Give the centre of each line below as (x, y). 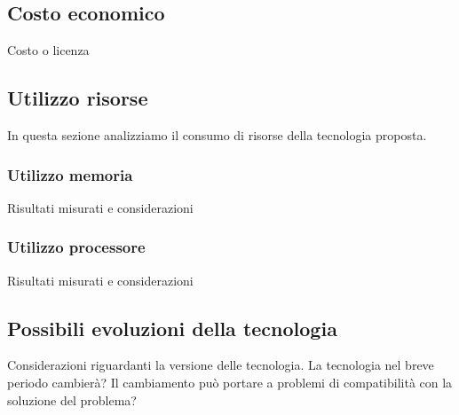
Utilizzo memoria (70, 174)
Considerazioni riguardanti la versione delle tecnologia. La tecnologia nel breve (221, 365)
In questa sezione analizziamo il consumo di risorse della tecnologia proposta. (217, 135)
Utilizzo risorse (78, 98)
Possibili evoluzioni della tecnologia (172, 328)
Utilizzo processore (76, 247)
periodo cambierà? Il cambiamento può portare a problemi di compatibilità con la (230, 383)
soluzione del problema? (72, 399)
